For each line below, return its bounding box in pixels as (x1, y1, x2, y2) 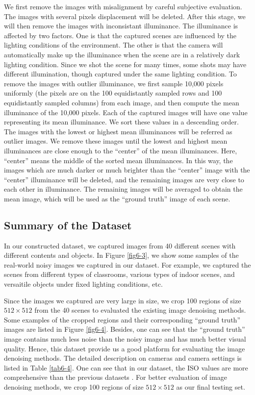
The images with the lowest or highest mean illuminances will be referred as (4, 126, 232, 136)
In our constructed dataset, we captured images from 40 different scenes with (4, 240, 236, 250)
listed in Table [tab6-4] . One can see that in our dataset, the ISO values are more (4, 362, 248, 372)
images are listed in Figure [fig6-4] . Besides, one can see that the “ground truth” (4, 324, 245, 334)
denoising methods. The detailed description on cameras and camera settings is (4, 353, 242, 363)
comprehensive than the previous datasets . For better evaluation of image (4, 372, 227, 382)
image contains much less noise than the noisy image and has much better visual (4, 334, 246, 344)
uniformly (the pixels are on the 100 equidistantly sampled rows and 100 (4, 88, 222, 98)
